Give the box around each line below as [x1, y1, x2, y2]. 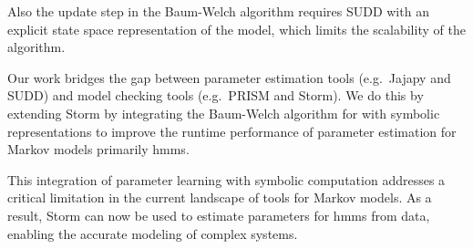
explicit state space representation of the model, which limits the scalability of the [7, 19, 466, 38]
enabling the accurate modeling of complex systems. [7, 223, 298, 243]
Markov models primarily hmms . [7, 140, 190, 159]
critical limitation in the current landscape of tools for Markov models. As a [7, 188, 432, 207]
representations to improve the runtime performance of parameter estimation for [7, 121, 457, 140]
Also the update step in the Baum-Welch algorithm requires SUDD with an [7, 2, 429, 20]
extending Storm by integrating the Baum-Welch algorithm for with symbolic [7, 103, 440, 122]
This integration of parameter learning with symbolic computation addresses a [7, 170, 446, 189]
